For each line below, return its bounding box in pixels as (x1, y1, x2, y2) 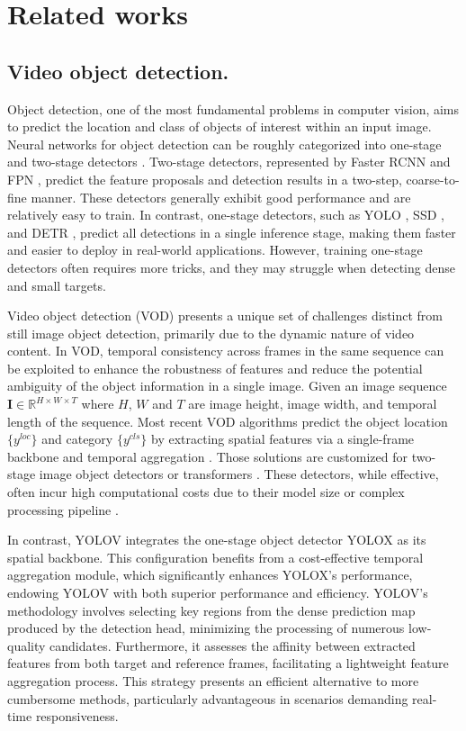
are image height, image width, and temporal (188, 394, 437, 413)
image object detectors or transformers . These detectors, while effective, (39, 465, 439, 483)
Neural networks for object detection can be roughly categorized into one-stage (7, 134, 442, 153)
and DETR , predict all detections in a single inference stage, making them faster (7, 222, 456, 241)
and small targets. (7, 275, 106, 294)
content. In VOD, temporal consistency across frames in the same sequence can (7, 341, 444, 360)
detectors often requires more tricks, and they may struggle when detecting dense (7, 257, 455, 276)
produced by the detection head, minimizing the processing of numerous (7, 618, 405, 637)
